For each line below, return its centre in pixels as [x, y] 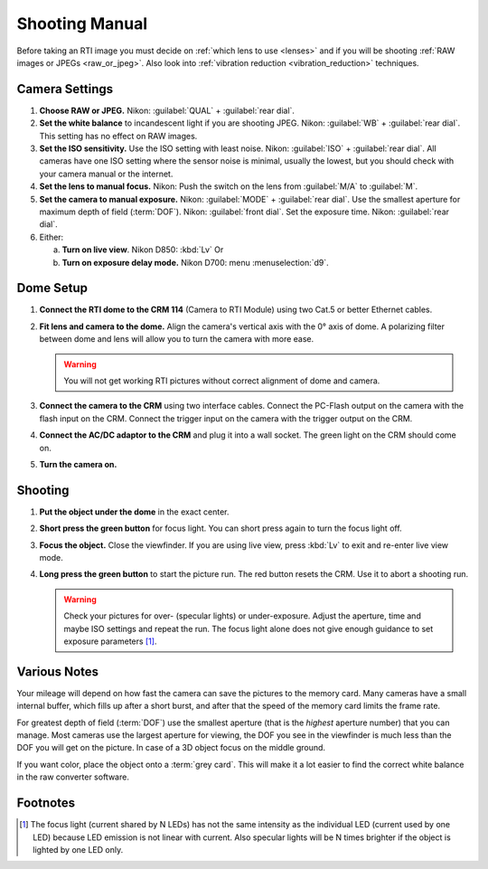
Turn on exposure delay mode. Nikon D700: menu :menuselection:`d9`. [195, 262]
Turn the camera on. [78, 464]
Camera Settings [65, 89]
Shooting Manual [82, 24]
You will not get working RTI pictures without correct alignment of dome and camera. [222, 381]
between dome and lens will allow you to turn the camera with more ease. [177, 339]
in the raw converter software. [73, 777]
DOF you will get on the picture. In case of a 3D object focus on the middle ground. [171, 748]
